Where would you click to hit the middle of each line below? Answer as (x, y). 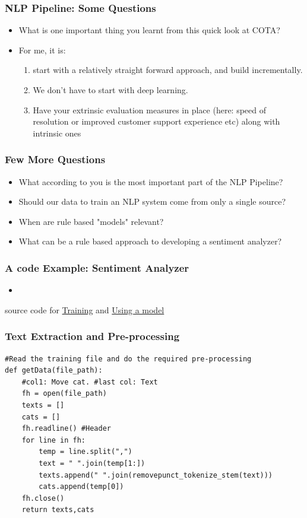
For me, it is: (42, 50)
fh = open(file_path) (64, 394)
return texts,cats (58, 510)
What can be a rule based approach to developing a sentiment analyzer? (150, 241)
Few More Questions (55, 159)
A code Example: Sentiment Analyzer (97, 267)
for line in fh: (54, 440)
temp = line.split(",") (86, 452)
